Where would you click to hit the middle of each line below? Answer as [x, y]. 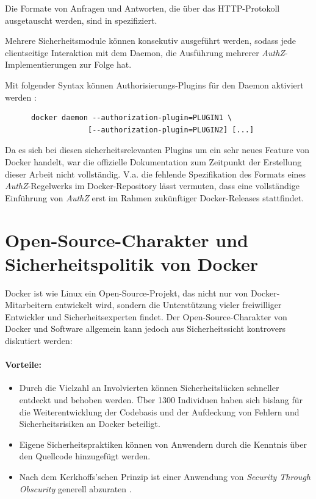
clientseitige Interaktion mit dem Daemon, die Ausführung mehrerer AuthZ [145, 52]
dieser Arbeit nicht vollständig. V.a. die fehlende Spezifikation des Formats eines [156, 174]
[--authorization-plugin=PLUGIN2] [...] [171, 130]
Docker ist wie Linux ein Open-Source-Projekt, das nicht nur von [127, 293]
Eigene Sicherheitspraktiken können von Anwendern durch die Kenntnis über [163, 444]
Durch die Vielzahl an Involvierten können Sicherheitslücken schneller [149, 388]
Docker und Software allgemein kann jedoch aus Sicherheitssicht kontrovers [145, 328]
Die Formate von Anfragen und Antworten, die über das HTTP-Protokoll [142, 8]
